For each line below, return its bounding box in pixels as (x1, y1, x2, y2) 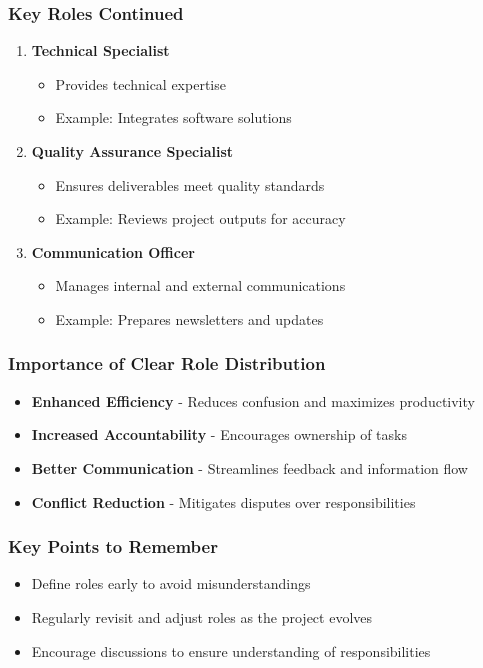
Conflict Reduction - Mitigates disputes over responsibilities (31, 491, 416, 512)
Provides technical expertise (55, 73, 226, 94)
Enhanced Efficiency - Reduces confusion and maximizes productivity (31, 390, 475, 411)
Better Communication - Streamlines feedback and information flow (31, 457, 468, 478)
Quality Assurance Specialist (31, 141, 234, 161)
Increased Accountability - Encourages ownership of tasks (31, 424, 407, 445)
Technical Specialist (31, 40, 170, 61)
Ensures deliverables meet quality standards (55, 174, 325, 195)
